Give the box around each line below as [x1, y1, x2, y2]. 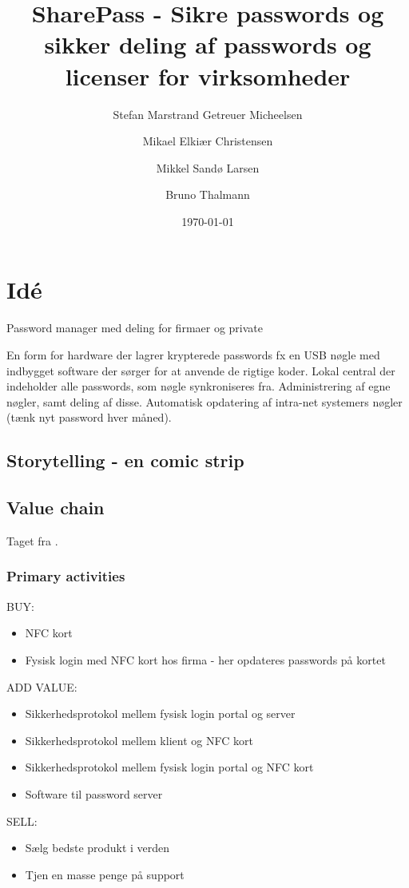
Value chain [6, 495, 105, 520]
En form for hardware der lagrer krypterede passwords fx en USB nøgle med [6, 347, 380, 363]
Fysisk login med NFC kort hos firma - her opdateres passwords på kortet [25, 651, 386, 668]
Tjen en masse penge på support [25, 866, 185, 882]
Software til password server [25, 785, 163, 802]
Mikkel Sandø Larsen [156, 159, 260, 176]
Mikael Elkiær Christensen [142, 133, 273, 149]
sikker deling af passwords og [44, 28, 371, 61]
